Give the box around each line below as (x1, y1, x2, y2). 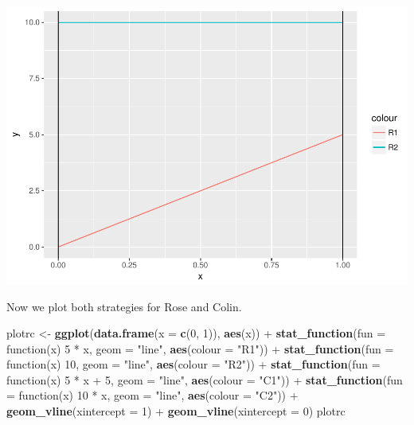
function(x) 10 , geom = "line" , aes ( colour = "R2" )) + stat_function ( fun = (6, 356, 381, 372)
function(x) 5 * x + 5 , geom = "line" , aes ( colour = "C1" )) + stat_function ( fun (6, 371, 403, 388)
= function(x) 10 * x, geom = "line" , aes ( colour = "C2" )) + (6, 387, 299, 404)
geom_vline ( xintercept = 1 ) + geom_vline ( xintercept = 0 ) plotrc (6, 403, 346, 419)
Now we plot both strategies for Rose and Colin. (6, 298, 242, 314)
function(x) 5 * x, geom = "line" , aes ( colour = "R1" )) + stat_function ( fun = (6, 340, 394, 357)
